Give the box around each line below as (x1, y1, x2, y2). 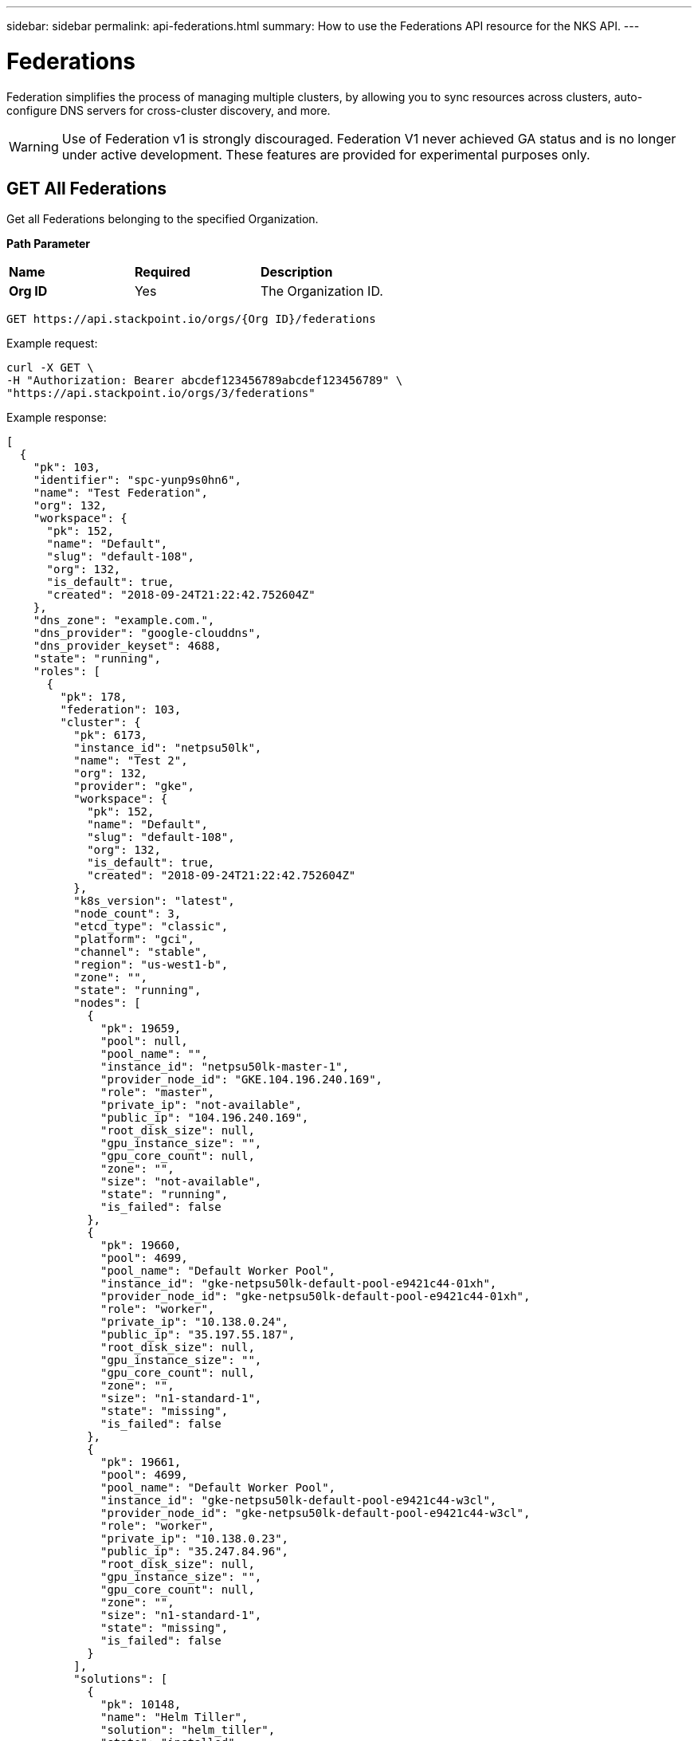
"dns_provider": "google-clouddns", (33, 627, 262, 640)
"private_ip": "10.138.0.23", (100, 1532, 289, 1546)
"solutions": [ (73, 1672, 168, 1686)
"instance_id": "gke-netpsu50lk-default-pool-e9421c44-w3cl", (100, 1494, 497, 1507)
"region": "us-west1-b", (73, 958, 229, 972)
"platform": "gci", (73, 933, 195, 946)
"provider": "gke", (73, 780, 195, 793)
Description (260, 264, 333, 281)
